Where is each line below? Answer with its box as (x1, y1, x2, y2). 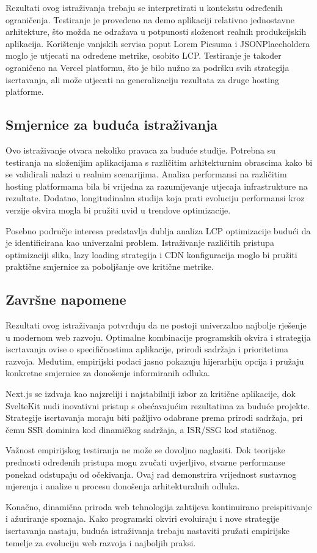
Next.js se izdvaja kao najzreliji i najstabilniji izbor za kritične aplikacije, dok (5, 387, 296, 400)
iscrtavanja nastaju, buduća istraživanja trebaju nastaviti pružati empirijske (5, 524, 290, 536)
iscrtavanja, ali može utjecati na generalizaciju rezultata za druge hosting (5, 73, 279, 86)
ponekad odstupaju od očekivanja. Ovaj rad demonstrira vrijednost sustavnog (5, 467, 297, 480)
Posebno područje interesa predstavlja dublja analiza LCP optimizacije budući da (5, 224, 311, 237)
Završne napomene (5, 290, 126, 309)
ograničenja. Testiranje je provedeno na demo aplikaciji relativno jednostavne (5, 13, 294, 26)
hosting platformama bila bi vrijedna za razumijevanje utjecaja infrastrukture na (5, 179, 308, 192)
